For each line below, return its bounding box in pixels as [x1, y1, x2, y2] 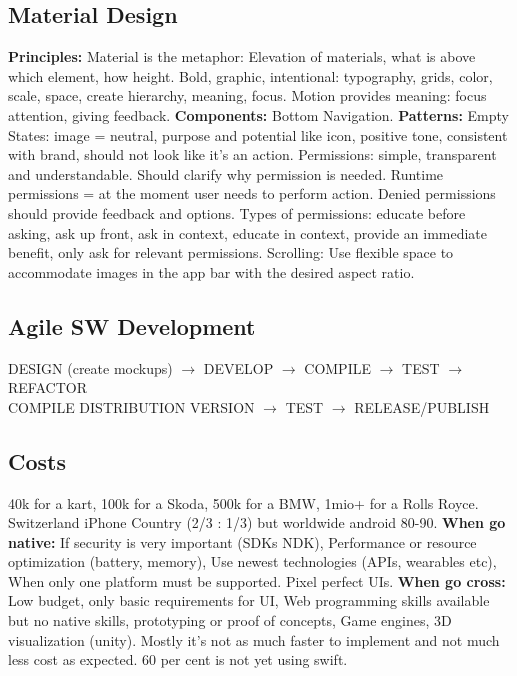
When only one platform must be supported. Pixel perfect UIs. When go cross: [8, 570, 506, 591]
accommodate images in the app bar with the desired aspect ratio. [8, 261, 415, 282]
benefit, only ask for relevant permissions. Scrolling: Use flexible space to [8, 242, 454, 263]
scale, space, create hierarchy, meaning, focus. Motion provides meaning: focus [8, 85, 487, 106]
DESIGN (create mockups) [8, 357, 173, 378]
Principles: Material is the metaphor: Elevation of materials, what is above [8, 46, 476, 67]
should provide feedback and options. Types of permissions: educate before [8, 202, 466, 223]
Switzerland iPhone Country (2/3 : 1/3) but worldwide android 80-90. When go [8, 512, 506, 533]
